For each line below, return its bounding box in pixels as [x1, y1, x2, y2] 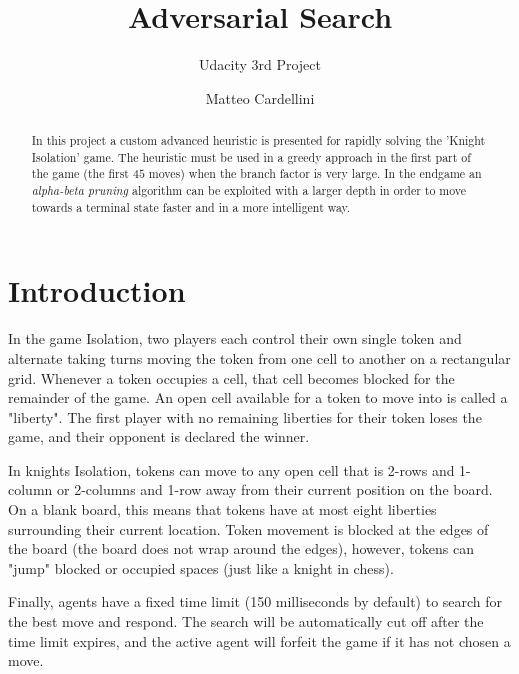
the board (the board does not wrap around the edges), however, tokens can [8, 538, 474, 559]
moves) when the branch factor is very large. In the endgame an [148, 165, 482, 182]
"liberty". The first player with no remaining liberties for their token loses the [8, 406, 482, 427]
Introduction [8, 270, 186, 311]
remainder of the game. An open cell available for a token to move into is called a [8, 387, 508, 408]
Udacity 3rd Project [198, 54, 321, 75]
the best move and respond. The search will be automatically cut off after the [8, 611, 484, 632]
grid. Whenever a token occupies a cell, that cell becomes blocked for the [8, 367, 455, 388]
